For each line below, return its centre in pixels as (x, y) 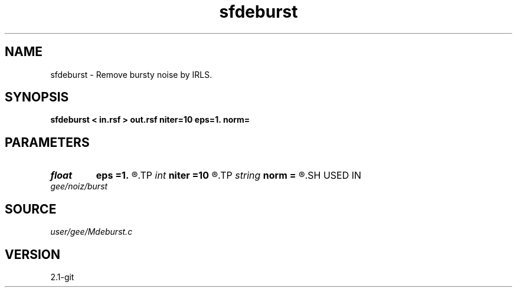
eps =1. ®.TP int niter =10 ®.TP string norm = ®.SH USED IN (229, 175)
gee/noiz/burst (79, 186)
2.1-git (62, 277)
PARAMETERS (47, 142)
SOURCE (31, 209)
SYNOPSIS (37, 97)
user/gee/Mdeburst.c (91, 232)
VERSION (33, 254)
